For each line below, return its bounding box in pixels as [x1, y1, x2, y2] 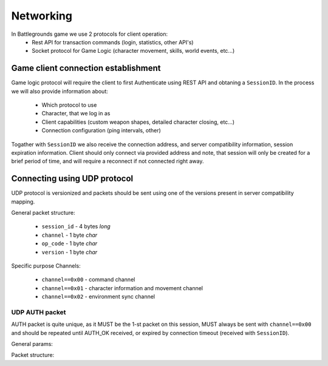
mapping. [11, 198, 35, 205]
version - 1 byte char [41, 248, 98, 256]
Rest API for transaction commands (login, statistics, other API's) [32, 38, 194, 46]
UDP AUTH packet [11, 308, 66, 316]
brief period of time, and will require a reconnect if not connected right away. [11, 158, 204, 165]
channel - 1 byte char [41, 231, 98, 239]
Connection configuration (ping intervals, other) [41, 127, 161, 134]
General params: [11, 341, 53, 348]
